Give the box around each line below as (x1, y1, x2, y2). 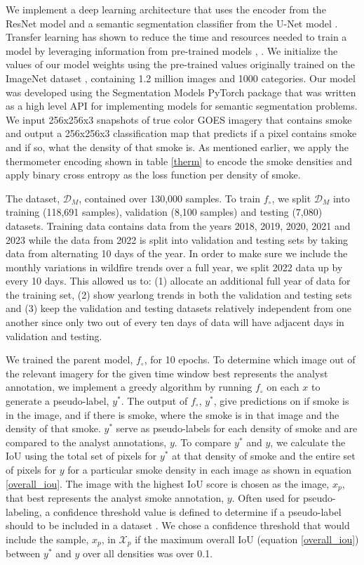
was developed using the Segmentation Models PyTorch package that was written (6, 84, 356, 99)
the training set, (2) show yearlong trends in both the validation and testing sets (6, 287, 352, 301)
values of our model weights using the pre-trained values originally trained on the (6, 57, 355, 72)
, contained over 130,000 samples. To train (79, 190, 261, 205)
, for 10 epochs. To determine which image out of (144, 352, 356, 367)
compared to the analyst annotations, (6, 434, 167, 449)
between (6, 546, 41, 561)
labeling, (6, 504, 42, 519)
